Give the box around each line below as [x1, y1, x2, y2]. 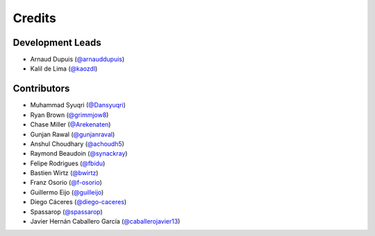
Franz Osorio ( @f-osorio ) [30, 179, 102, 187]
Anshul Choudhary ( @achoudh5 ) [30, 139, 125, 148]
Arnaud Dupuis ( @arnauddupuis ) [30, 55, 125, 64]
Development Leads [12, 37, 102, 48]
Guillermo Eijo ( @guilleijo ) [30, 188, 104, 197]
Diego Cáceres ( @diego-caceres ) [30, 198, 127, 206]
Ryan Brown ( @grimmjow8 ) [30, 111, 109, 119]
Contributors [12, 83, 70, 95]
